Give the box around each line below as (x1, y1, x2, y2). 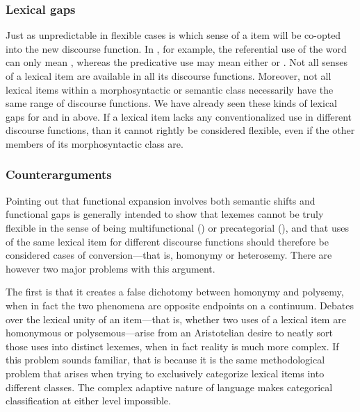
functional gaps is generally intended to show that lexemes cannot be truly (6, 207, 324, 221)
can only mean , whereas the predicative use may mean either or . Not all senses (6, 55, 348, 69)
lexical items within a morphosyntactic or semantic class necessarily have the (6, 82, 334, 96)
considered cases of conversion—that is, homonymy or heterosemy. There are (6, 248, 332, 262)
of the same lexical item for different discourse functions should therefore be (6, 234, 329, 248)
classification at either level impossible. (6, 393, 171, 408)
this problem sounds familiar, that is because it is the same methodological (6, 352, 325, 367)
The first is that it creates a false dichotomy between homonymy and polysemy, (6, 284, 344, 299)
